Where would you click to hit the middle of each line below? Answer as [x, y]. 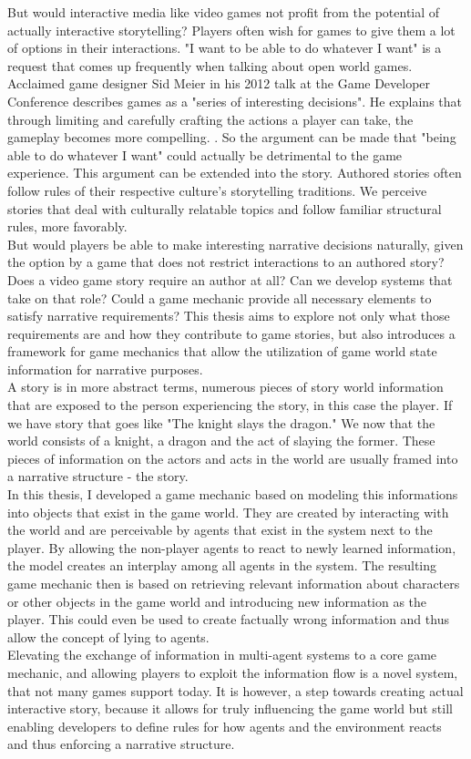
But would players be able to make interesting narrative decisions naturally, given [235, 244]
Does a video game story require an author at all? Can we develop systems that [230, 279]
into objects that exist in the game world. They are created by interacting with [228, 512]
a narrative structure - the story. [98, 476]
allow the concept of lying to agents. [108, 636]
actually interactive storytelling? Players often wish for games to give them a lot [231, 30]
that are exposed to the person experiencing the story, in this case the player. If [230, 405]
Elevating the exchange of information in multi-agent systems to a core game [222, 655]
